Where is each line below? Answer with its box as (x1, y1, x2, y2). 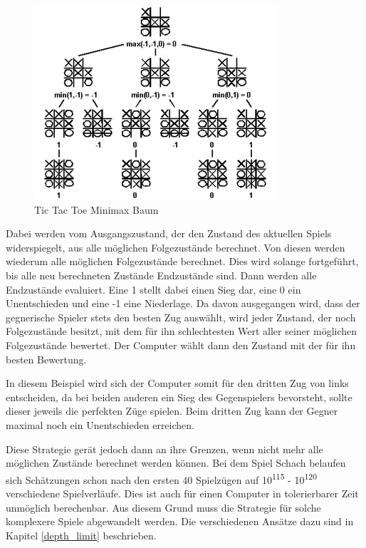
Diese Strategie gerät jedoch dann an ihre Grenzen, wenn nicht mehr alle (6, 441, 323, 456)
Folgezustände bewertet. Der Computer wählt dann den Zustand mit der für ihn (6, 337, 356, 352)
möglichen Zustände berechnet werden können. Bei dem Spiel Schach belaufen (6, 455, 346, 470)
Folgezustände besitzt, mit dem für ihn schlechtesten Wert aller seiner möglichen (6, 324, 357, 338)
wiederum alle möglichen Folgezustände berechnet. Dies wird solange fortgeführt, (6, 254, 359, 269)
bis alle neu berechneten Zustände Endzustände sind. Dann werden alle (6, 267, 317, 282)
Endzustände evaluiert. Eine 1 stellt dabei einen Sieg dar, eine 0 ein (6, 281, 301, 296)
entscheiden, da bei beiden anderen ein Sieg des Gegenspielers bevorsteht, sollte (6, 389, 352, 404)
